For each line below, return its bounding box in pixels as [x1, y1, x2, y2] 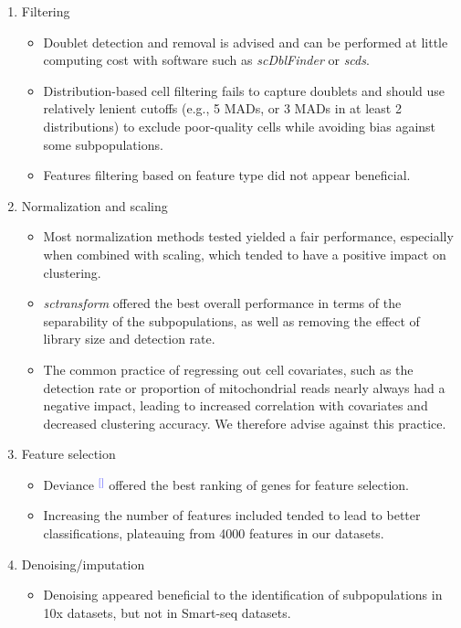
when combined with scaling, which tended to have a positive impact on [43, 244, 446, 263]
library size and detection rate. [43, 329, 215, 348]
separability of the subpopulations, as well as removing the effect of [43, 311, 420, 330]
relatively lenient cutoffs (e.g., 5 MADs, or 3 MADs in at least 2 [43, 99, 402, 118]
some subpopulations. [43, 134, 163, 154]
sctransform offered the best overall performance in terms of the [43, 293, 402, 313]
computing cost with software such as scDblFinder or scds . [43, 50, 370, 69]
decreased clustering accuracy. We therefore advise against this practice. [43, 413, 446, 432]
